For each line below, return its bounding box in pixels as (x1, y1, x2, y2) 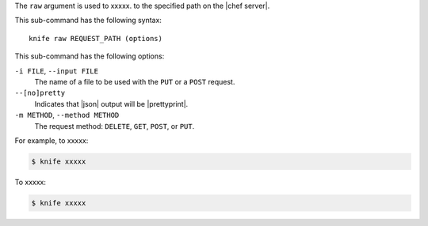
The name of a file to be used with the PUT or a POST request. (34, 77, 235, 86)
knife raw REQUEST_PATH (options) (29, 34, 162, 43)
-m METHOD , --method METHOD (14, 111, 120, 120)
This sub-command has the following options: (14, 51, 165, 61)
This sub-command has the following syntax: (14, 16, 162, 25)
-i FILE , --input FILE (14, 66, 99, 75)
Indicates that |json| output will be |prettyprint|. (34, 99, 189, 108)
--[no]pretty (14, 89, 66, 98)
